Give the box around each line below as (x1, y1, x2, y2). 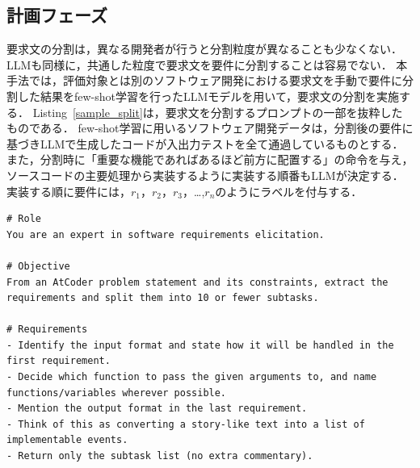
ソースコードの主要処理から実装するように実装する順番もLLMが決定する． (6, 166, 404, 183)
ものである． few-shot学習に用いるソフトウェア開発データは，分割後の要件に (6, 119, 414, 136)
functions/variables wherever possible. (6, 387, 227, 399)
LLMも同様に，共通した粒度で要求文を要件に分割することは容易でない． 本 (6, 56, 408, 73)
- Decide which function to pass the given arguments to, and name (6, 371, 377, 383)
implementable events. (6, 434, 128, 446)
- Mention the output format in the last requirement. (6, 403, 308, 415)
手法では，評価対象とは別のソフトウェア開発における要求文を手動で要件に (6, 72, 402, 89)
